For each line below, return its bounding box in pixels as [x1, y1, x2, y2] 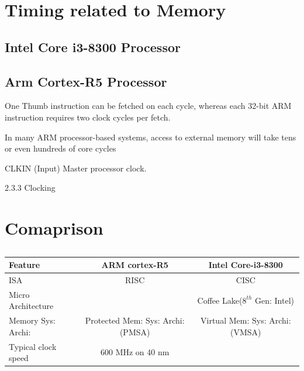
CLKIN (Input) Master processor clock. [5, 162, 147, 174]
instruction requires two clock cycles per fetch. [5, 111, 171, 123]
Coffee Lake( [197, 294, 243, 306]
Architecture [9, 300, 54, 312]
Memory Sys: [9, 314, 56, 327]
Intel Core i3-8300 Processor [5, 37, 181, 56]
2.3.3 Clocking [5, 181, 56, 194]
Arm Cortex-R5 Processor [5, 72, 167, 90]
